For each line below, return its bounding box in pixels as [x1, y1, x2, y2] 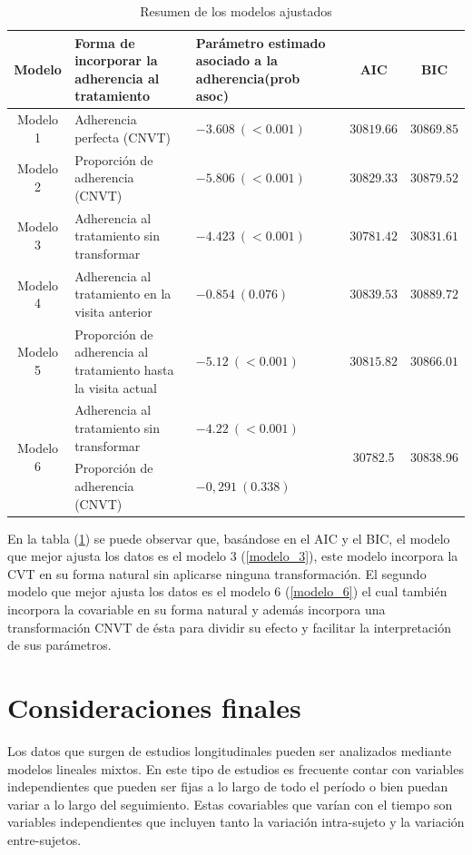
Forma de [74, 33, 135, 52]
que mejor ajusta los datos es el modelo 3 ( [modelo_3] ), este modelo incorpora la [7, 546, 458, 565]
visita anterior [74, 301, 152, 320]
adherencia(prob [195, 68, 300, 87]
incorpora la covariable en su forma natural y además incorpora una [7, 600, 386, 619]
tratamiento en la [74, 284, 172, 303]
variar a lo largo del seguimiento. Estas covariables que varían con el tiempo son [7, 794, 453, 813]
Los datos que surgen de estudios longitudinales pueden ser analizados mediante [7, 741, 452, 760]
